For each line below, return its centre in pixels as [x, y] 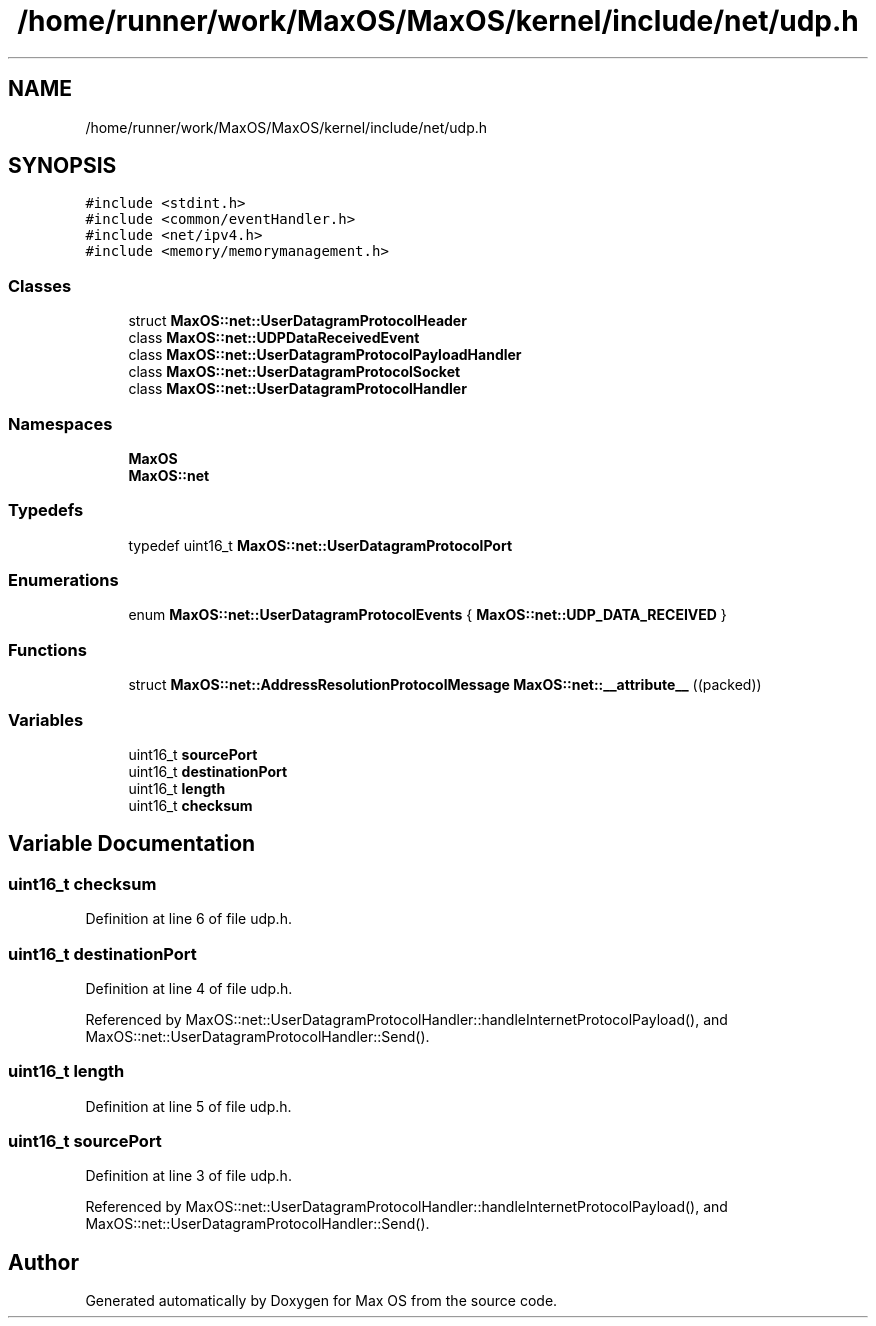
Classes [40, 285]
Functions [47, 649]
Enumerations [63, 580]
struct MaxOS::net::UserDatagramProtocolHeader [297, 321]
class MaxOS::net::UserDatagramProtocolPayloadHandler [325, 355]
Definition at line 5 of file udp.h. [188, 1106]
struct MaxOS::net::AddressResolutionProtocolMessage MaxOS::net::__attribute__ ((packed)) [445, 685]
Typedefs [46, 510]
